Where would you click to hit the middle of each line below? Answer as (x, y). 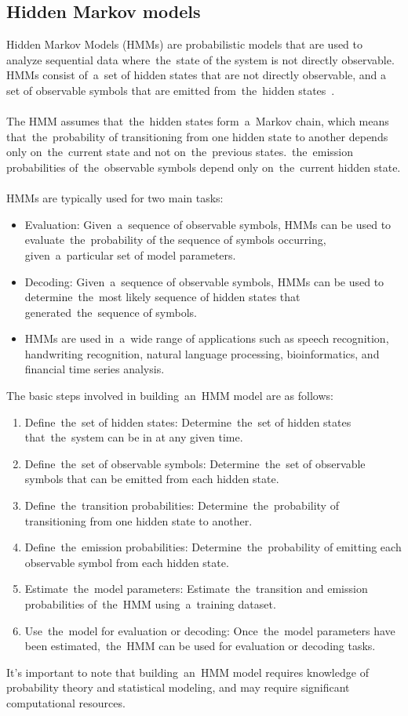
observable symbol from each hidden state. (127, 562)
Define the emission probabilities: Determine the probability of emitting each (213, 547)
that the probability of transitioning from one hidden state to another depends (197, 136)
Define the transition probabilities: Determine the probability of (182, 505)
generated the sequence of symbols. (111, 312)
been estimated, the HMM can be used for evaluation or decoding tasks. (200, 646)
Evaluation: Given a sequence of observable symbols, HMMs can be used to (208, 224)
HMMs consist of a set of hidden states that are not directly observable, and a (197, 75)
